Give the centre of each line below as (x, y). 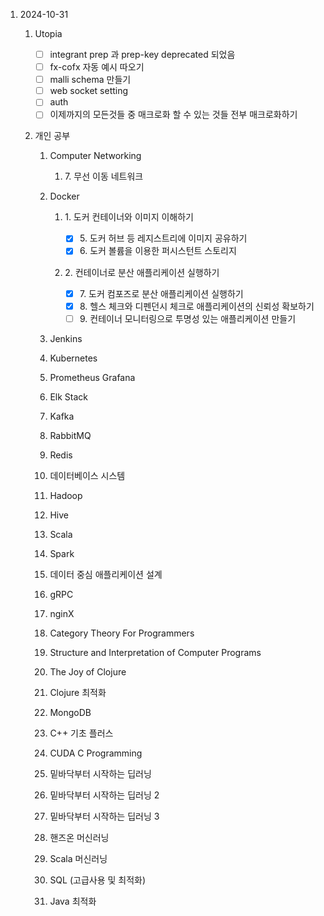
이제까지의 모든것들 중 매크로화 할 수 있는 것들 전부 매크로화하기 (173, 115)
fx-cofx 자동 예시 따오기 (97, 67)
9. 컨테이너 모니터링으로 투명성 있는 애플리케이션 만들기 (188, 318)
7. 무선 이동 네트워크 (104, 176)
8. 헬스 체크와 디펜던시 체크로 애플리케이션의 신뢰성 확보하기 (197, 306)
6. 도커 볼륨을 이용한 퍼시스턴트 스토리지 (158, 251)
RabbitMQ (70, 435)
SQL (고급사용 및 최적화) (98, 880)
